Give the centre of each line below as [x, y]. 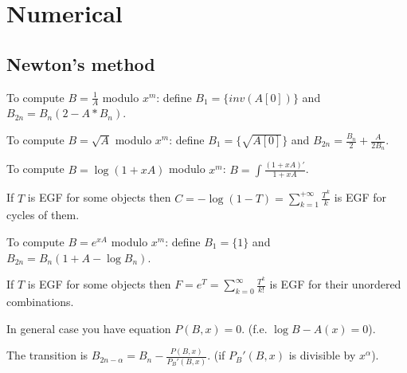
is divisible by [322, 355]
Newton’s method [81, 63]
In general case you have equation [89, 328]
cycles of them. [43, 215]
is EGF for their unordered [335, 284]
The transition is [47, 355]
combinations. [40, 301]
